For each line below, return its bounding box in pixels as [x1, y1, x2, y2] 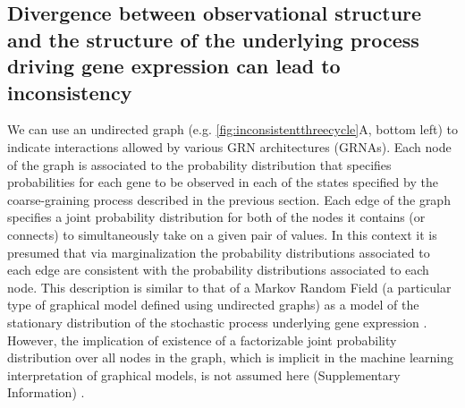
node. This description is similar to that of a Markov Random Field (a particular [7, 277, 452, 296]
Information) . [7, 383, 85, 402]
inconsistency [7, 78, 132, 106]
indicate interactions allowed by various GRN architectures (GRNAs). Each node [7, 137, 452, 156]
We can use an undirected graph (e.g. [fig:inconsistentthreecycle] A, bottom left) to [7, 120, 458, 139]
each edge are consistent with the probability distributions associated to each [7, 260, 429, 279]
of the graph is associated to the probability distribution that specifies [7, 155, 392, 174]
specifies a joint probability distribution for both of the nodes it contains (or [7, 208, 426, 226]
